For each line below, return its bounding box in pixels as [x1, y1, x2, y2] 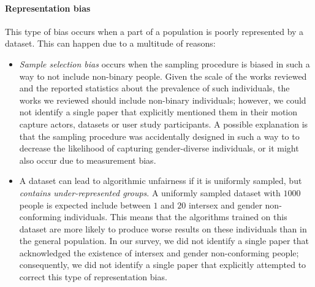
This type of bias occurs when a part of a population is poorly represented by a [5, 25, 304, 37]
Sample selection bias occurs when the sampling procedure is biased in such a [19, 57, 310, 70]
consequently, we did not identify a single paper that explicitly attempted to [19, 258, 306, 271]
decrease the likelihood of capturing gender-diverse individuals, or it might [19, 142, 299, 155]
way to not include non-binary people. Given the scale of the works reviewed [19, 69, 307, 82]
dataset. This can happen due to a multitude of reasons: [5, 37, 216, 50]
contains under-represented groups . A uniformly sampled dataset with [19, 186, 281, 199]
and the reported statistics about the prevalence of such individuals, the [19, 82, 290, 94]
